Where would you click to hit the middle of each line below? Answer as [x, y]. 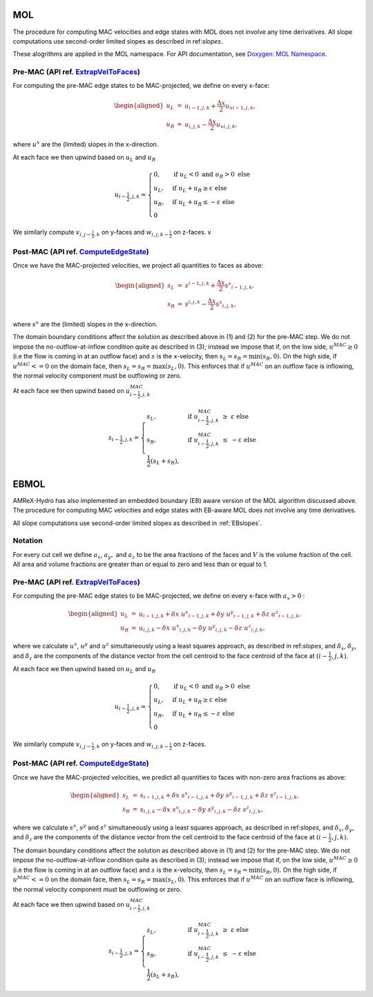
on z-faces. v [192, 232]
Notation [28, 541]
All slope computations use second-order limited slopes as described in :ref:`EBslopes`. [137, 523]
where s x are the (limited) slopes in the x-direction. [85, 324]
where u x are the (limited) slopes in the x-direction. [86, 144]
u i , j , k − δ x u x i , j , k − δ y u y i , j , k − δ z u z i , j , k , [202, 628]
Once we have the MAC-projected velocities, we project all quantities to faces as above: [138, 266]
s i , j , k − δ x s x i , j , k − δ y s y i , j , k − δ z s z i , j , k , [201, 810]
